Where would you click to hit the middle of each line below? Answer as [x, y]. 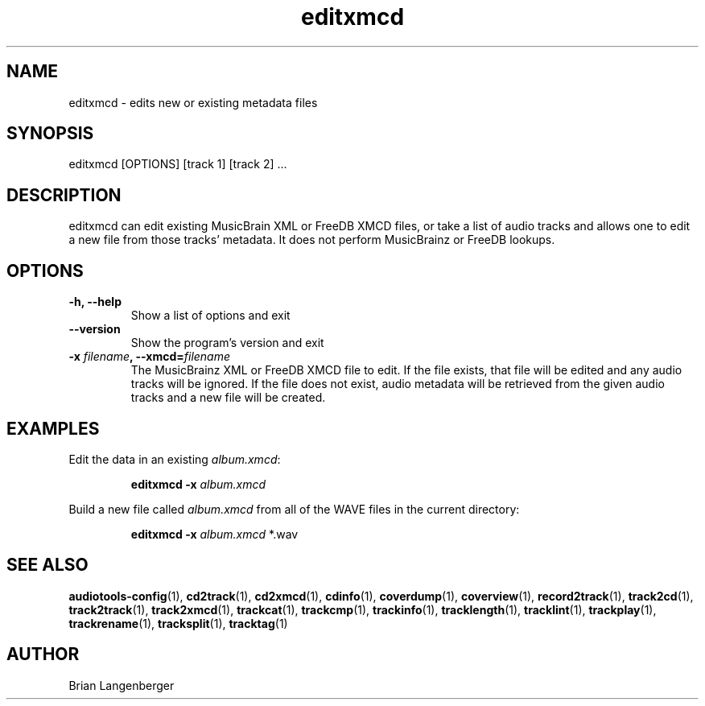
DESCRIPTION [64, 195]
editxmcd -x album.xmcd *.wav [214, 534]
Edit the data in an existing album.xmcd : [175, 459]
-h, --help [95, 302]
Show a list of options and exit [210, 316]
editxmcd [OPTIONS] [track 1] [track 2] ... [178, 164]
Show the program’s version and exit [227, 343]
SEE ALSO [47, 565]
